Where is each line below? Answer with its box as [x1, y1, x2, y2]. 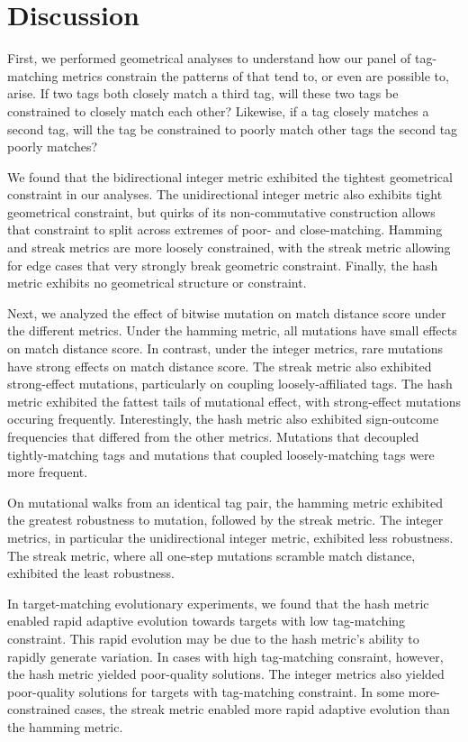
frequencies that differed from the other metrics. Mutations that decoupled [7, 427, 419, 445]
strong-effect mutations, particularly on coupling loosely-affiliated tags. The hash [7, 374, 453, 393]
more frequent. [7, 463, 88, 481]
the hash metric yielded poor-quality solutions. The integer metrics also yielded [7, 664, 445, 683]
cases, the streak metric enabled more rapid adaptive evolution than [74, 700, 450, 719]
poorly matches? [7, 137, 98, 156]
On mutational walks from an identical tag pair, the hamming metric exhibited [7, 492, 443, 511]
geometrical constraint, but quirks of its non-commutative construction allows [7, 202, 436, 221]
